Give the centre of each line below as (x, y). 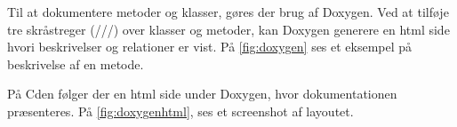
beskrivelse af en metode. (76, 63)
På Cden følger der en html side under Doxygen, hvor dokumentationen (202, 94)
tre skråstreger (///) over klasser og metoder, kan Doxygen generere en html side (228, 29)
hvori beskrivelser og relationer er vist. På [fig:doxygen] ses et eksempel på (210, 47)
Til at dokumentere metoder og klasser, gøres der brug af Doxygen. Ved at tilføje (228, 12)
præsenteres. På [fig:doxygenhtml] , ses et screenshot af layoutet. (180, 111)
